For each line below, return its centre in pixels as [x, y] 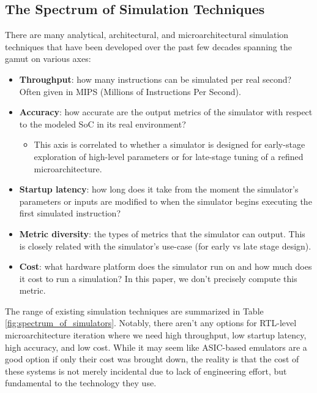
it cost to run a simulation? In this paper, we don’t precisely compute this [158, 278]
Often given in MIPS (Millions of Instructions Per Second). [130, 91]
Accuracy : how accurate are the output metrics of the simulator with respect [166, 112]
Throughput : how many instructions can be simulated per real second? [155, 79]
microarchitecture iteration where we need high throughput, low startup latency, [156, 335]
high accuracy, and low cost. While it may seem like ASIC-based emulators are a [156, 347]
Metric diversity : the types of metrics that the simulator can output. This [162, 233]
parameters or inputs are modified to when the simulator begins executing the [166, 201]
